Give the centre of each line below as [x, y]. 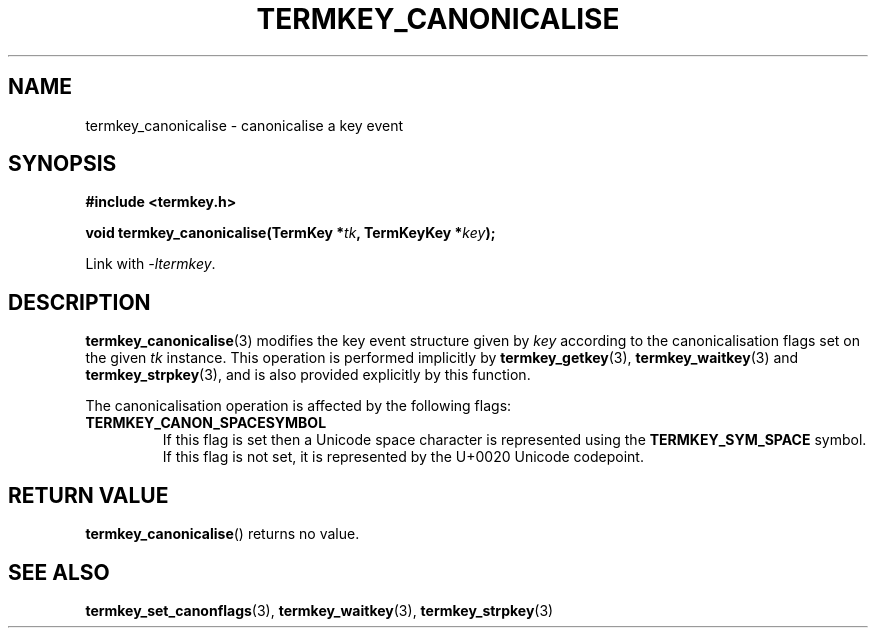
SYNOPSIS [62, 164]
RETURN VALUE [88, 495]
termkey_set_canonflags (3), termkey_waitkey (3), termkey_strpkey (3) [319, 610]
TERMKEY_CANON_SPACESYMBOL [206, 423]
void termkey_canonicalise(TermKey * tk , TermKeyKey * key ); [290, 233]
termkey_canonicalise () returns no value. [222, 534]
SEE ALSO [59, 572]
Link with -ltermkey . [150, 264]
